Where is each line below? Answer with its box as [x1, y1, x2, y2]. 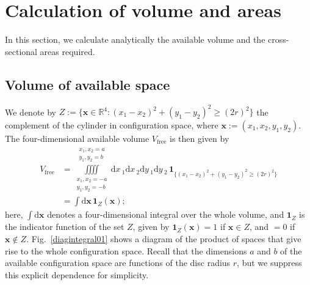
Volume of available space [5, 75, 170, 94]
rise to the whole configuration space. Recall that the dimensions [5, 244, 247, 257]
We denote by [5, 105, 56, 118]
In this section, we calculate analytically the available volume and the [5, 33, 265, 46]
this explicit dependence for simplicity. [5, 268, 149, 281]
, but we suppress [237, 256, 302, 269]
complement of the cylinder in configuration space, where [5, 119, 218, 131]
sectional [5, 45, 37, 57]
